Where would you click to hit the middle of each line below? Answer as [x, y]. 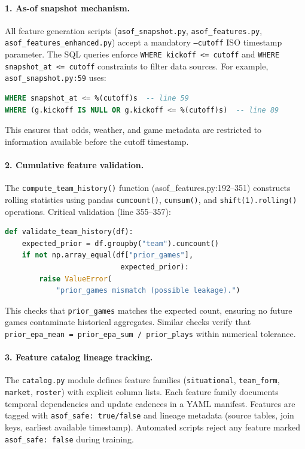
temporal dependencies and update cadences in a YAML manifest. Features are [150, 403]
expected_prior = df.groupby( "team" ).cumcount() [120, 243]
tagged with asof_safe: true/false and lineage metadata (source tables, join [150, 415]
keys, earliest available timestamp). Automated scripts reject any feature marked [153, 427]
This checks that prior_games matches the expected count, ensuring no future [149, 310]
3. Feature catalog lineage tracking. [79, 357]
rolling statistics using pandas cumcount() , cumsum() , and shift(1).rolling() [151, 199]
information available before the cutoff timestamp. [97, 141]
